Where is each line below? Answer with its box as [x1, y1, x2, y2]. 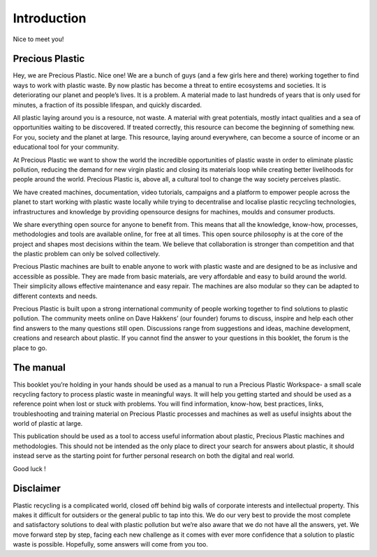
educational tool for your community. [13, 143, 119, 151]
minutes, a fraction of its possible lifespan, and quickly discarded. [13, 101, 202, 109]
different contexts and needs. [13, 292, 98, 300]
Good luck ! [13, 464, 47, 473]
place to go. [13, 343, 47, 352]
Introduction [13, 10, 87, 26]
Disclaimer [13, 482, 61, 495]
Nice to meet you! [13, 35, 64, 43]
